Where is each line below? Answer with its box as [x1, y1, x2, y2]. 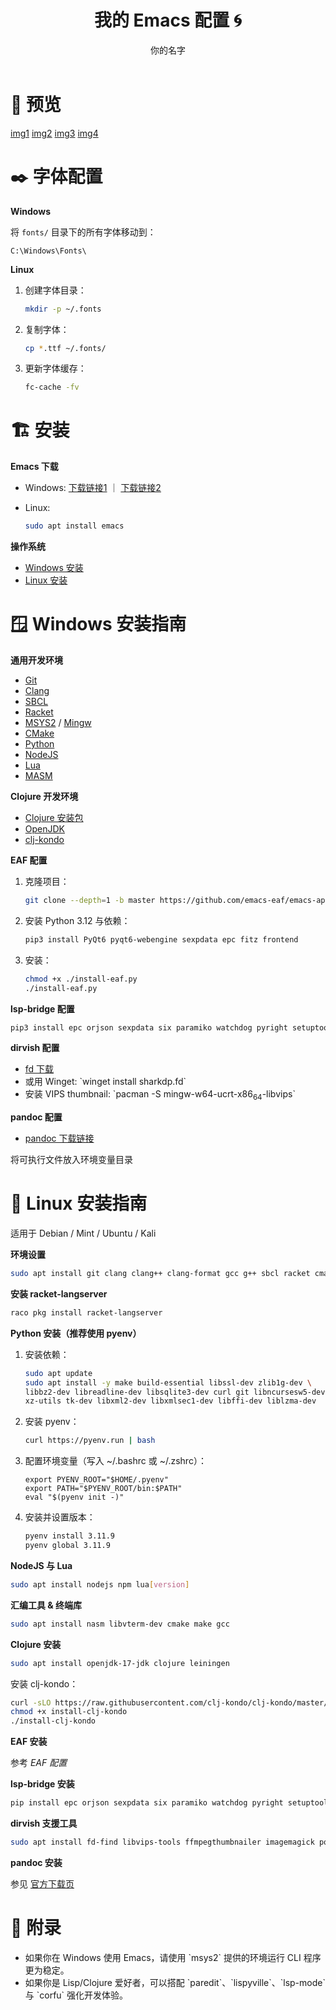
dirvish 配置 [10, 1042, 60, 1054]
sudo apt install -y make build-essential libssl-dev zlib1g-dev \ [24, 1377, 313, 1388]
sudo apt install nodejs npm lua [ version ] [10, 1579, 190, 1590]
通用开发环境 [10, 654, 63, 666]
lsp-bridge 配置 [10, 1002, 75, 1015]
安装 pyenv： [24, 1416, 80, 1428]
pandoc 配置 [10, 1111, 63, 1123]
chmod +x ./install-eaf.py [24, 974, 138, 984]
